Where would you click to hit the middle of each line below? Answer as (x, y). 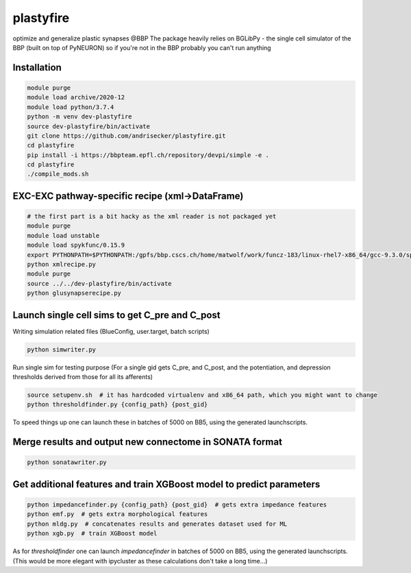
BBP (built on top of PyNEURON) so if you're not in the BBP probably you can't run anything (142, 47)
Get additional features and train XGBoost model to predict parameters (166, 484)
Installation (37, 68)
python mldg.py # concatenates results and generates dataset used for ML (157, 524)
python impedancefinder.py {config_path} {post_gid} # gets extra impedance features (177, 504)
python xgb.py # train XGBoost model (92, 534)
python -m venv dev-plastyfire (80, 117)
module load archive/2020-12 (76, 97)
